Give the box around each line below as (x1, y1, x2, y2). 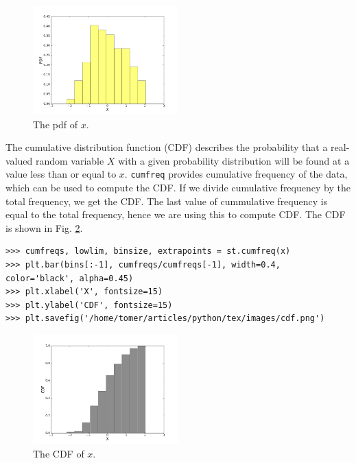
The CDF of (33, 446, 84, 460)
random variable (35, 153, 104, 167)
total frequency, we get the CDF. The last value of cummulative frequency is (5, 193, 328, 208)
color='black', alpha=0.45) (5, 273, 134, 283)
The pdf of (33, 117, 78, 131)
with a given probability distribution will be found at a (118, 153, 350, 167)
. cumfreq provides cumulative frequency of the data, (124, 167, 348, 181)
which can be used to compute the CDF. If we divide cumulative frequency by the (5, 180, 351, 195)
